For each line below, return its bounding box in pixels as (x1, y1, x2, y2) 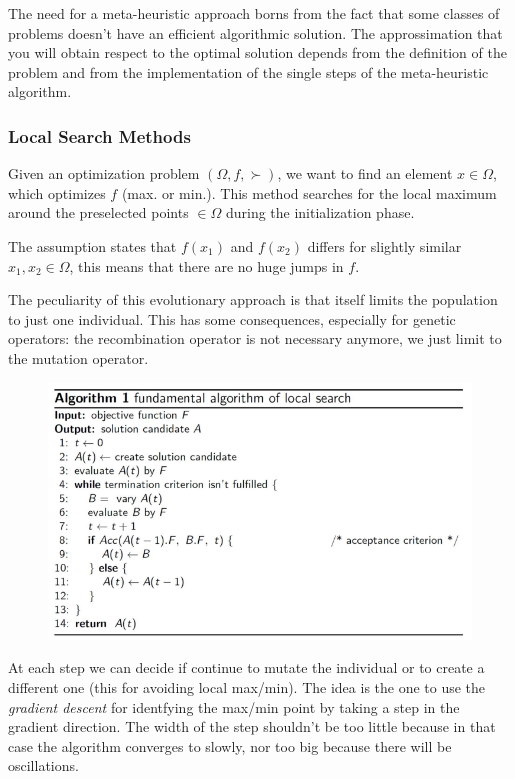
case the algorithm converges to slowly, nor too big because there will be (8, 735, 452, 756)
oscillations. (8, 755, 79, 776)
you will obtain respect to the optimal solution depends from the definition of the (8, 42, 507, 63)
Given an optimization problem (8, 163, 200, 184)
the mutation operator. (8, 347, 149, 368)
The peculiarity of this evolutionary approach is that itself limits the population (8, 289, 498, 310)
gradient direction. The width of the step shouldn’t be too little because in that (8, 716, 496, 737)
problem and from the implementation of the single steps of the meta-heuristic (8, 61, 489, 82)
